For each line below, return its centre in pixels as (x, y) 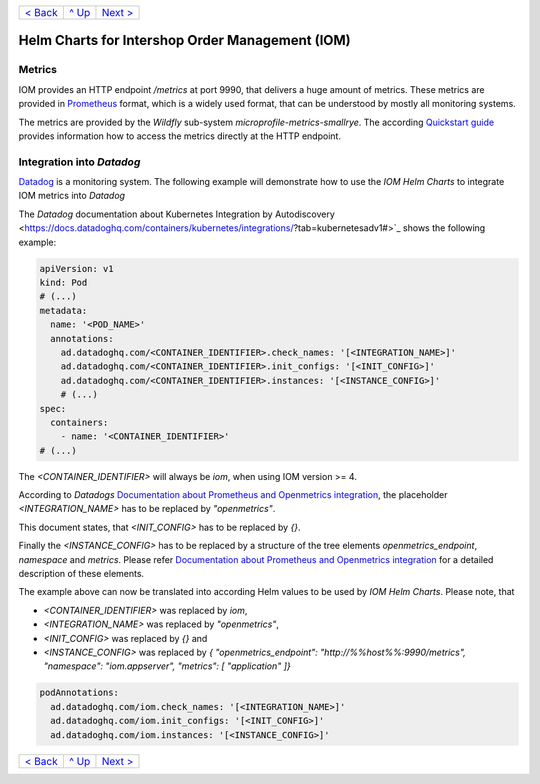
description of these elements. (81, 574)
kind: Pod (63, 283)
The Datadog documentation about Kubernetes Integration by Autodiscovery (176, 214)
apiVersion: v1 (76, 268)
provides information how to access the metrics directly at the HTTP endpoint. (180, 136)
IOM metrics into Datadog (71, 196)
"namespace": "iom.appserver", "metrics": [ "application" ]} (167, 666)
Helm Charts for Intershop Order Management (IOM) (184, 40)
